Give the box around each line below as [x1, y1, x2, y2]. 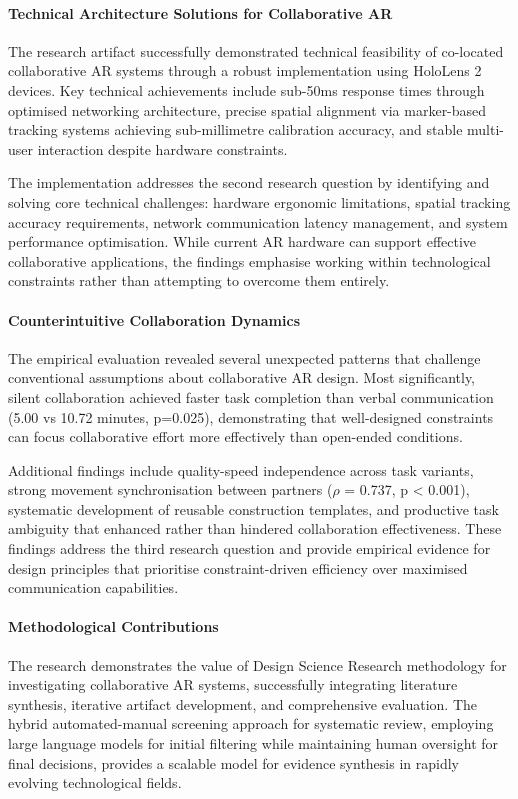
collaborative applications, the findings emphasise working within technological [8, 250, 491, 271]
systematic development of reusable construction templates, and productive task [8, 498, 499, 519]
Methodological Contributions [8, 616, 219, 637]
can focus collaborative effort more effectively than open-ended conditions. [8, 426, 463, 447]
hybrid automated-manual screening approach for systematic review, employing [8, 713, 494, 734]
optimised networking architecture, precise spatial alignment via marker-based [8, 99, 487, 120]
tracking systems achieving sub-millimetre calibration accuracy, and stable [8, 119, 463, 140]
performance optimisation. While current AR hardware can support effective [8, 231, 477, 252]
